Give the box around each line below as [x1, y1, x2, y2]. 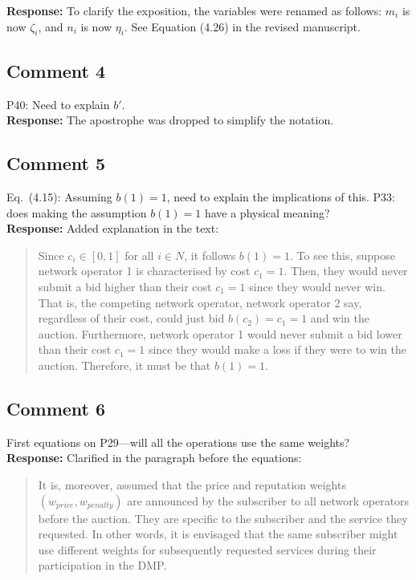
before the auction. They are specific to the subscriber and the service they [38, 509, 408, 526]
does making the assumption [6, 204, 147, 221]
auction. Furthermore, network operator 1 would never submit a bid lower [38, 325, 402, 342]
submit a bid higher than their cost [38, 278, 212, 294]
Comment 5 [6, 151, 106, 176]
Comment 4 [6, 58, 106, 83]
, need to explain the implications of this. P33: [166, 188, 395, 205]
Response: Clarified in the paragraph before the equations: [6, 449, 302, 466]
